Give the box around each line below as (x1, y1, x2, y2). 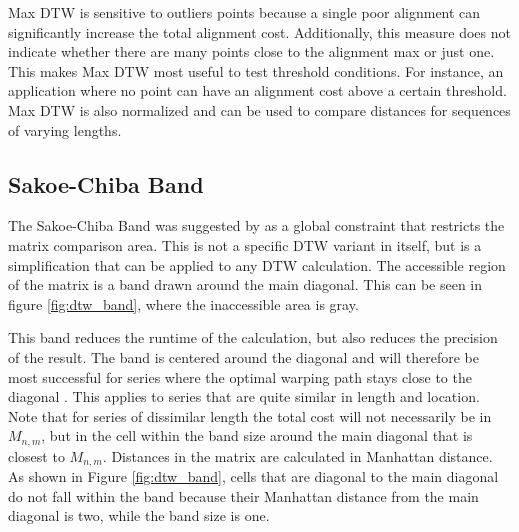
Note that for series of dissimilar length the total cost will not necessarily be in (8, 405, 492, 426)
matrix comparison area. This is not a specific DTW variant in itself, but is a (8, 234, 482, 255)
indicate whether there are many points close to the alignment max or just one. (8, 41, 495, 62)
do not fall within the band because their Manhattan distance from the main (8, 485, 479, 506)
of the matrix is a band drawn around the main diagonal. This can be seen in (8, 274, 483, 295)
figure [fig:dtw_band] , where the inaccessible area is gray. (8, 293, 359, 314)
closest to (8, 445, 65, 466)
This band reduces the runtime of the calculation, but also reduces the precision (8, 327, 498, 348)
